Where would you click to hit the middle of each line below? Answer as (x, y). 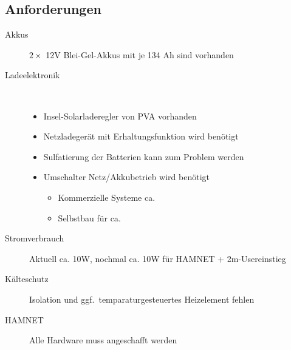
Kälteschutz (27, 279)
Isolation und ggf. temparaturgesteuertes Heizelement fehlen (142, 299)
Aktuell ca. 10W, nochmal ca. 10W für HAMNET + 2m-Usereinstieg (158, 258)
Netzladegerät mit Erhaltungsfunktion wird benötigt (141, 136)
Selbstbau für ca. (89, 217)
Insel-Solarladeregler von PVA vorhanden (120, 116)
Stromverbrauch (35, 238)
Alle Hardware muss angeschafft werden (103, 340)
